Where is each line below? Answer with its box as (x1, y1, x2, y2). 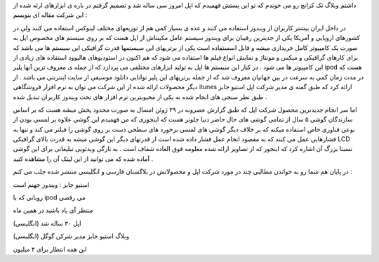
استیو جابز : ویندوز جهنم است (13, 180, 90, 189)
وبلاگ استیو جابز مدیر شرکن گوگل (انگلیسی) (13, 232, 130, 240)
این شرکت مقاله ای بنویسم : (13, 11, 88, 19)
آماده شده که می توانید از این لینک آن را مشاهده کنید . (13, 155, 154, 163)
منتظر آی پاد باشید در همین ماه (13, 206, 93, 214)
